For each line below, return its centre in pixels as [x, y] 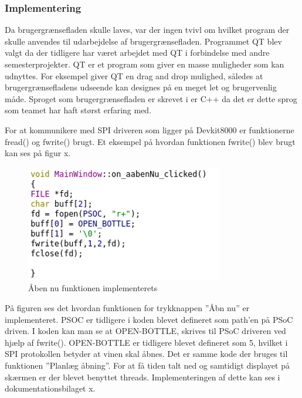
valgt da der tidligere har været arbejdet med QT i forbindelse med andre [137, 53]
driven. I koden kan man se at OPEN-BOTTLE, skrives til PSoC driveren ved [145, 331]
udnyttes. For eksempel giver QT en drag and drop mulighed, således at [134, 75]
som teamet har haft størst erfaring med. [78, 110]
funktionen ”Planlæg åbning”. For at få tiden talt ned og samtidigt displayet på [147, 365]
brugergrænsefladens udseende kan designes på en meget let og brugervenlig [141, 87]
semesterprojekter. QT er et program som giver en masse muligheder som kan [145, 64]
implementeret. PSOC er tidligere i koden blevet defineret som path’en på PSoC [149, 319]
